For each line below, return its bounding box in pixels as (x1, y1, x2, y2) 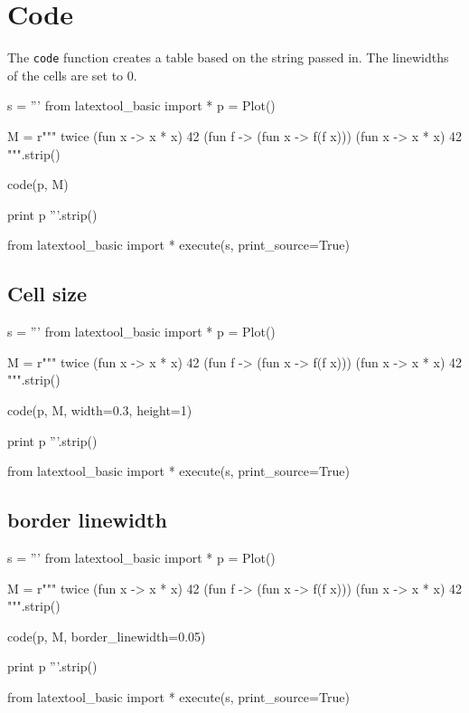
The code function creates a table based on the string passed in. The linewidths (7, 48, 449, 67)
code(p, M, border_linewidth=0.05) (7, 626, 206, 645)
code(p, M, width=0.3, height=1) (7, 400, 192, 419)
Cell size (7, 280, 87, 308)
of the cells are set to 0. (7, 65, 137, 84)
